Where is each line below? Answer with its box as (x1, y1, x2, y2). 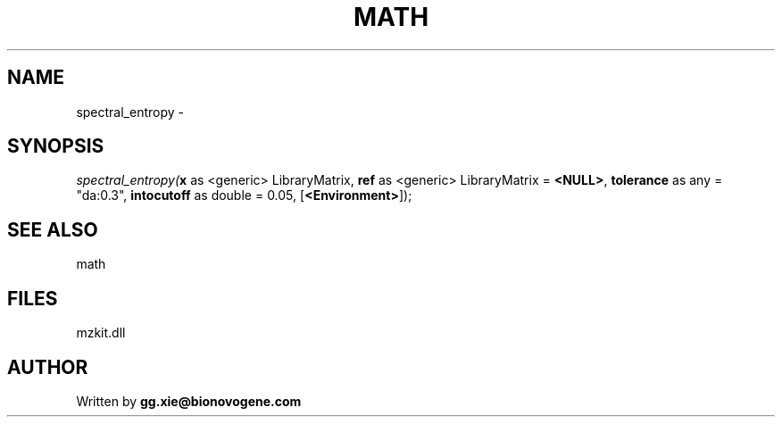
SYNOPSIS (7, 135, 104, 158)
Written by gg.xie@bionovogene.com (76, 393, 302, 409)
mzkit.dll (76, 325, 126, 341)
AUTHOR (7, 355, 88, 378)
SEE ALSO (7, 218, 98, 241)
